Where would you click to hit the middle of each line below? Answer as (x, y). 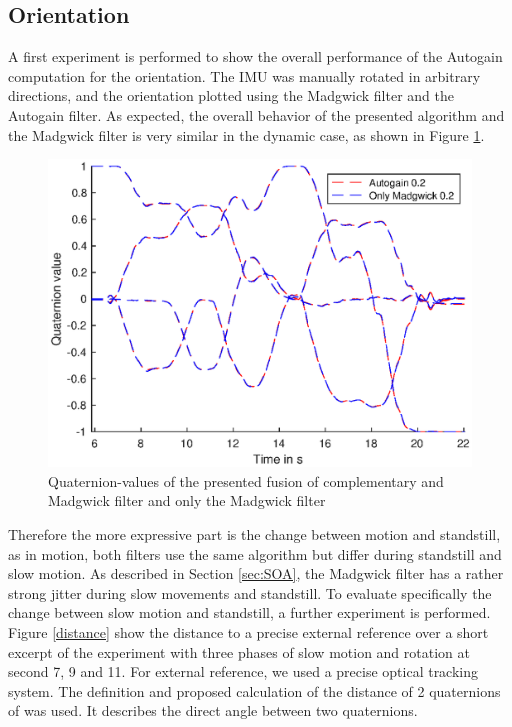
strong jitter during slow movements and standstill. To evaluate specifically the (250, 592)
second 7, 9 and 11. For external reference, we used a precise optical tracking (243, 671)
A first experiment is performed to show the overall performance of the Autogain (255, 56)
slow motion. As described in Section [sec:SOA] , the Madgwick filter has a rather (256, 573)
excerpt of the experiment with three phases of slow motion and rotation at (239, 651)
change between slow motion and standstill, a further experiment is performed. (249, 612)
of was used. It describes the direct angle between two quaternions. (213, 710)
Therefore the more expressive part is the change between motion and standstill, (254, 534)
